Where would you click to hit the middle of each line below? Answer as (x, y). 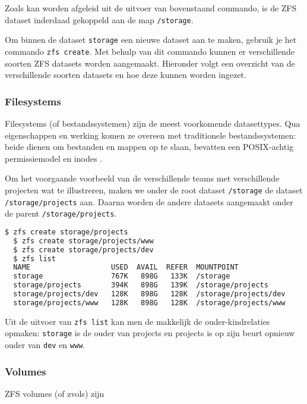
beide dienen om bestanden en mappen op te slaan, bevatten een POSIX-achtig (149, 147)
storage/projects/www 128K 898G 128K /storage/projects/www (149, 303)
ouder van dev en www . (45, 345)
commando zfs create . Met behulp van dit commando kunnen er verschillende (150, 51)
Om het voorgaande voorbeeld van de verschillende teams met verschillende (142, 178)
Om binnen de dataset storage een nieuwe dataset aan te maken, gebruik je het (151, 40)
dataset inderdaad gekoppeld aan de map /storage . (99, 19)
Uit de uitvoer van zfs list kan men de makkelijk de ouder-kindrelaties (137, 321)
